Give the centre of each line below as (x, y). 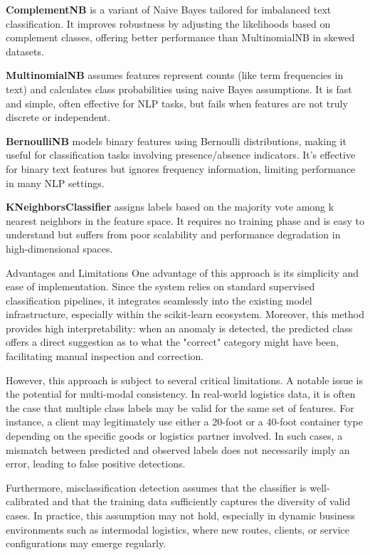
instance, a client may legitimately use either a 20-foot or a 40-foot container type (184, 422)
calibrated (27, 501)
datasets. (25, 51)
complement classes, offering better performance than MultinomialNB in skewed (180, 37)
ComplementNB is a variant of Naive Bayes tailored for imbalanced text (169, 9)
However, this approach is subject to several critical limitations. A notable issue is (185, 380)
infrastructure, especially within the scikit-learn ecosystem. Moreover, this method (185, 314)
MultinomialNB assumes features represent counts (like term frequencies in (175, 75)
